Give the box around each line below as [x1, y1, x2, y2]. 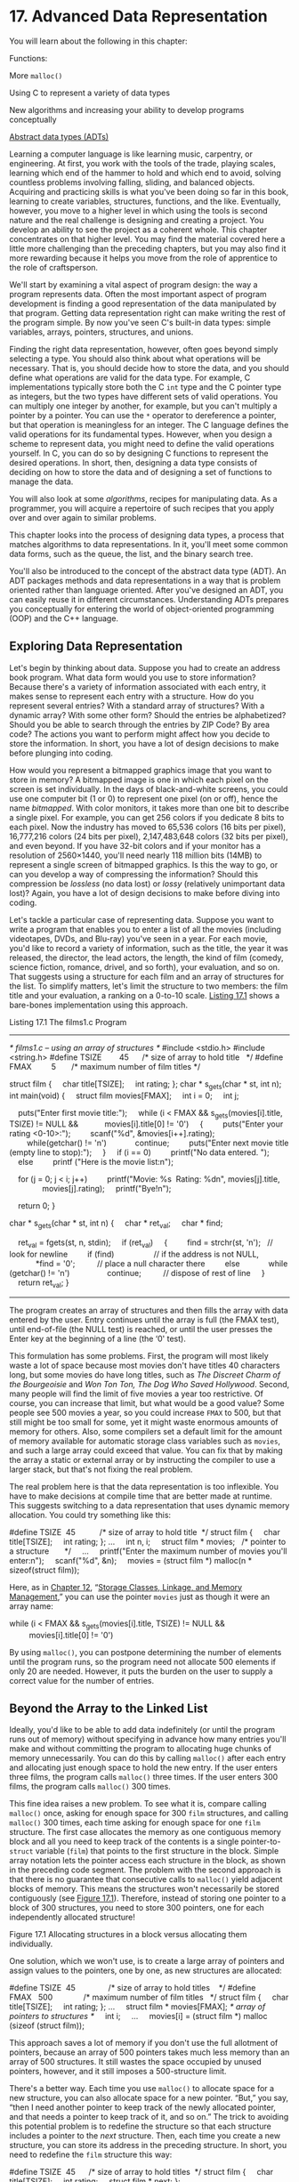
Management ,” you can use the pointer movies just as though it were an [9, 1591, 271, 1602]
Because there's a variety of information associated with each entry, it [9, 681, 267, 691]
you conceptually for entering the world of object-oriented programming [9, 603, 274, 614]
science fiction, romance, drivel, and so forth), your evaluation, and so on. [9, 961, 280, 972]
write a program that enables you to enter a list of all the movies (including [9, 924, 282, 934]
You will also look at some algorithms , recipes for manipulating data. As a [9, 493, 278, 504]
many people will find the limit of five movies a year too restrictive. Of [9, 1388, 264, 1399]
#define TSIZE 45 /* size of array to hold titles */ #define [9, 1983, 256, 1993]
